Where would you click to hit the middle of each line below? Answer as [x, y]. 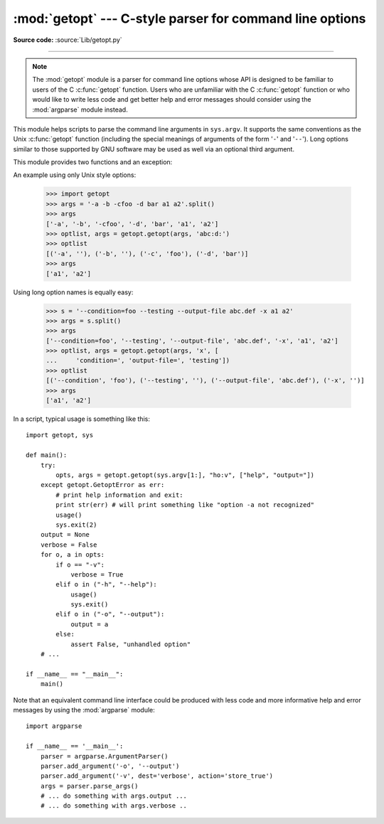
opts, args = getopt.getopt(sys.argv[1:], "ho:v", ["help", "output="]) [185, 475]
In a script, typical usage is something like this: [82, 419]
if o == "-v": [80, 565]
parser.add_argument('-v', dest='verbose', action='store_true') [157, 776]
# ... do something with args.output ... [114, 796]
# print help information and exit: [120, 495]
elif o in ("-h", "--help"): [107, 584]
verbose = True [97, 574]
